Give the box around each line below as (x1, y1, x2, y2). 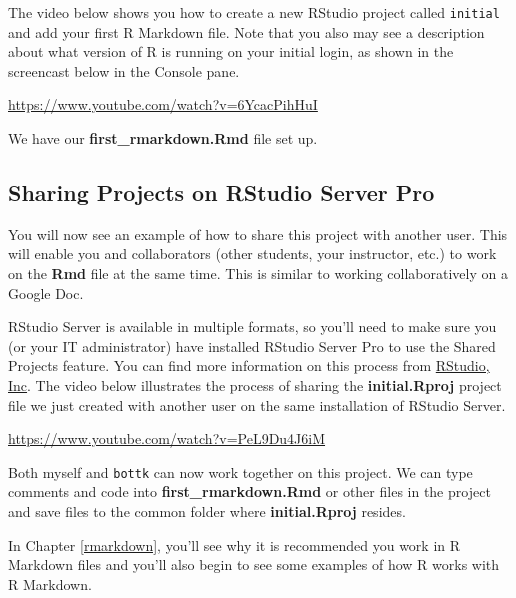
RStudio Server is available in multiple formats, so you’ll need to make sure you (8, 316, 497, 337)
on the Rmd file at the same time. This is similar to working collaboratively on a (8, 263, 508, 284)
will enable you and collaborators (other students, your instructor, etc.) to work (8, 243, 497, 264)
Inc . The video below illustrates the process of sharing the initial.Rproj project (8, 374, 502, 395)
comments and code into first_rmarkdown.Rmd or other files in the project (8, 481, 491, 502)
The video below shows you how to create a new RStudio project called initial (8, 2, 500, 22)
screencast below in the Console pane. (8, 60, 240, 81)
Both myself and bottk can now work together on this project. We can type (8, 461, 473, 482)
